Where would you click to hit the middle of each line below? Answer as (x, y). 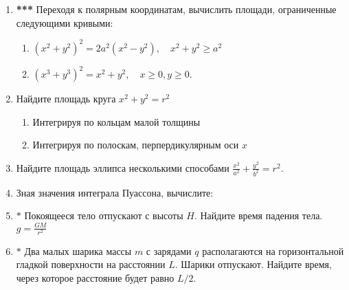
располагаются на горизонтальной (273, 250)
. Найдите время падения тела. (258, 215)
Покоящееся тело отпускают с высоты (104, 215)
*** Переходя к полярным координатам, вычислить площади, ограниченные (176, 9)
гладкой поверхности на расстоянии (91, 264)
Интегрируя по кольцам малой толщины (116, 121)
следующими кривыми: (65, 22)
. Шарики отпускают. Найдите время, (253, 264)
